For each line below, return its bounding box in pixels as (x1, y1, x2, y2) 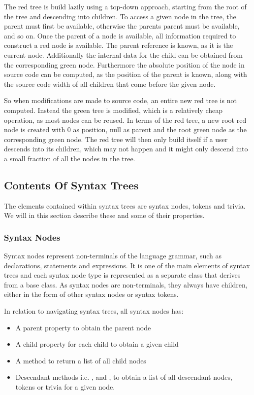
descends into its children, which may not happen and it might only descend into (4, 144, 248, 154)
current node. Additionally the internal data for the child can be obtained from (4, 49, 243, 60)
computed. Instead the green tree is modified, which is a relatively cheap (4, 105, 223, 115)
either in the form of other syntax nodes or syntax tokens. (4, 289, 179, 299)
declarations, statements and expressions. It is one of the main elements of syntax (4, 260, 250, 270)
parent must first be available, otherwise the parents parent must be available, (4, 21, 240, 31)
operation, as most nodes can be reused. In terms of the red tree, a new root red (4, 114, 247, 125)
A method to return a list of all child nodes (15, 355, 146, 365)
